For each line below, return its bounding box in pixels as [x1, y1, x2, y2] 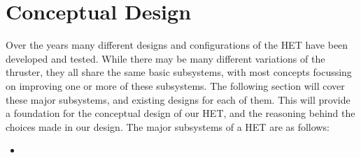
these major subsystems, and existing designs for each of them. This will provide [6, 92, 351, 106]
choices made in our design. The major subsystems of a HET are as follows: [6, 119, 330, 134]
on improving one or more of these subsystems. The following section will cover [6, 78, 345, 93]
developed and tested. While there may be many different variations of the [6, 51, 325, 65]
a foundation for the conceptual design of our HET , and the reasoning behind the [6, 106, 355, 120]
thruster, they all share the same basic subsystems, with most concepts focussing [6, 65, 352, 79]
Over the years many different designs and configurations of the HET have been [6, 38, 348, 52]
